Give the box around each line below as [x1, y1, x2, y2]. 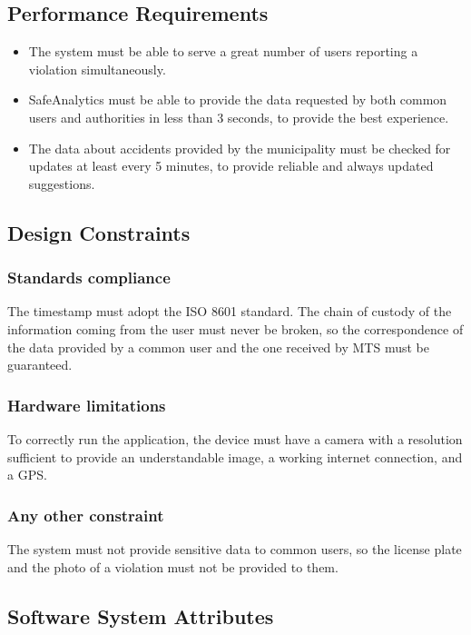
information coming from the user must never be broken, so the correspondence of [7, 319, 464, 338]
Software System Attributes [7, 601, 274, 630]
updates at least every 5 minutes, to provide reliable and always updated [28, 156, 434, 175]
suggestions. [28, 174, 95, 193]
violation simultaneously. [28, 59, 166, 78]
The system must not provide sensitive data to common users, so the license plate [7, 539, 462, 558]
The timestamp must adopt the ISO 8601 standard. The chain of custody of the [7, 302, 452, 321]
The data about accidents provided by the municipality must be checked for [28, 138, 451, 157]
